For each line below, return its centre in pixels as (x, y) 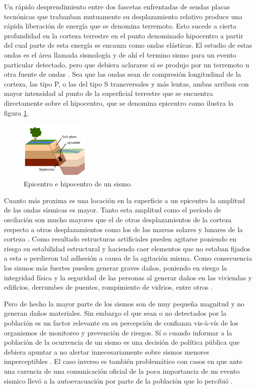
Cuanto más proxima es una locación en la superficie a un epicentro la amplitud (125, 200)
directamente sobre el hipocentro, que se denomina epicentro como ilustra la (119, 103)
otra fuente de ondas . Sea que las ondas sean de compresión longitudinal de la (123, 74)
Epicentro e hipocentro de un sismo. (78, 184)
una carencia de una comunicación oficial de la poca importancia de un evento (122, 371)
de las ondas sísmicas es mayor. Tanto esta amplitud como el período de (113, 210)
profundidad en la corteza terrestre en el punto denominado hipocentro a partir (124, 35)
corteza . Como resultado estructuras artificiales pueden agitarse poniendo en (120, 239)
